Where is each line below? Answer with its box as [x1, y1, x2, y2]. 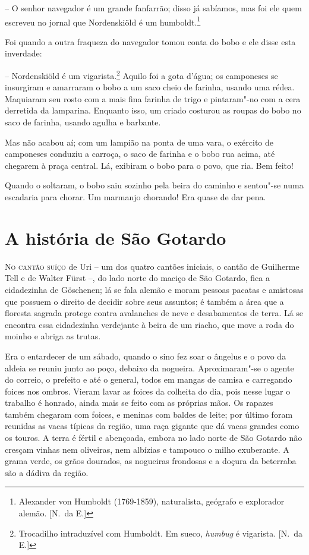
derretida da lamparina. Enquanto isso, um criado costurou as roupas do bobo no [5, 104, 301, 116]
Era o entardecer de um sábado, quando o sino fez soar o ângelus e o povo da [5, 349, 286, 362]
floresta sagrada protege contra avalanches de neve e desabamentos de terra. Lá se [5, 307, 304, 319]
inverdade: [5, 47, 42, 59]
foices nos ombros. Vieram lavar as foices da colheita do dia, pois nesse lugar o [5, 384, 291, 397]
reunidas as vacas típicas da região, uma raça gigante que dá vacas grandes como [5, 420, 299, 432]
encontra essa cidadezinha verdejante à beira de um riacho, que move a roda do [5, 318, 294, 330]
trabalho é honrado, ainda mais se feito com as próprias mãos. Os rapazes [5, 396, 273, 409]
